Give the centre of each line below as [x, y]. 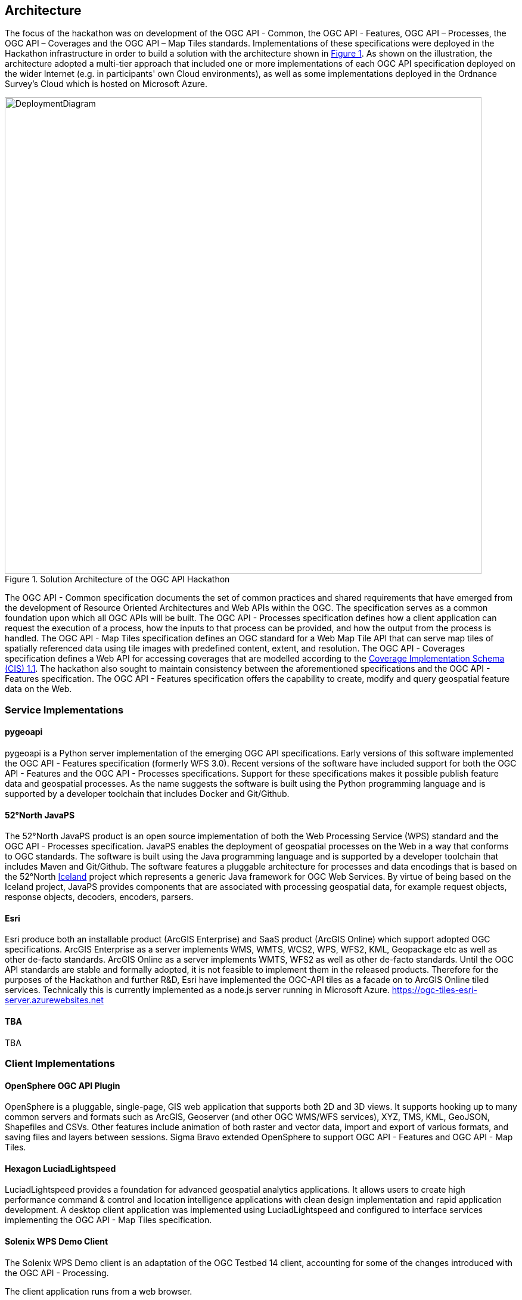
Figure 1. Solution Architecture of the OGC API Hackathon [117, 579]
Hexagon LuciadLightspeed [60, 1168]
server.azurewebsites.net [54, 1000]
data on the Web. [38, 689]
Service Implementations [64, 710]
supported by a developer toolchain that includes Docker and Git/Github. [147, 794]
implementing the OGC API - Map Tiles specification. [108, 1220]
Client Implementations [60, 1064]
